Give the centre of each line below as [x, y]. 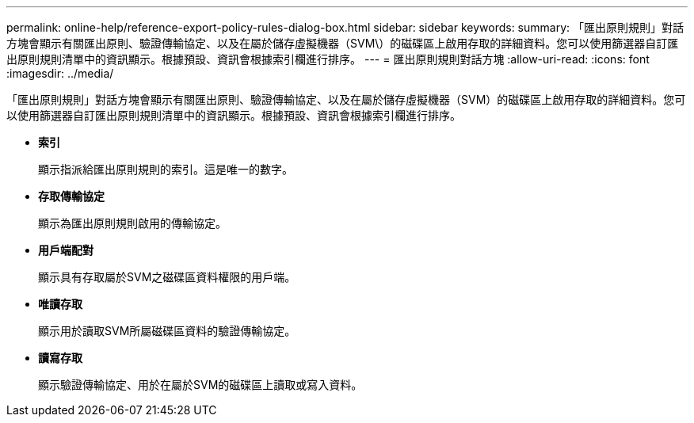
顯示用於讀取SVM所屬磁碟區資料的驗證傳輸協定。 [167, 331]
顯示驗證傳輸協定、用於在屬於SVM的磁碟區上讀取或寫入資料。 [200, 385]
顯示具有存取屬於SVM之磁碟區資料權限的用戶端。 [167, 277]
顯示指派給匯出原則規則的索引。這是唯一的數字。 [166, 169]
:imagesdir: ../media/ [60, 73]
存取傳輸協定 [71, 196]
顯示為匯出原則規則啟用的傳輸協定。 [132, 223]
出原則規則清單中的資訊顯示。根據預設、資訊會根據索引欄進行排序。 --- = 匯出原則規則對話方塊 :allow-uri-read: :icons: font [328, 59]
